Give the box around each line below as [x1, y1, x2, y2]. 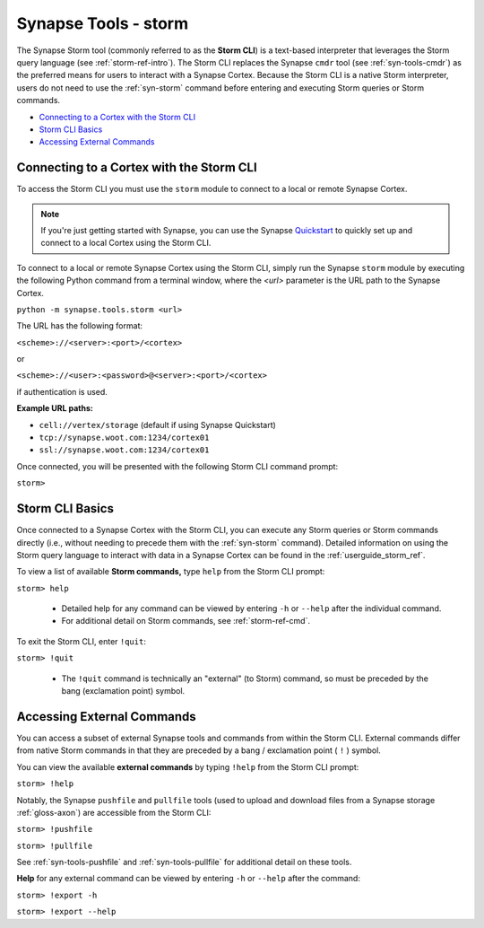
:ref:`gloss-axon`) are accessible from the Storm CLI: [16, 807, 212, 818]
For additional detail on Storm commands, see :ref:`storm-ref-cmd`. [61, 616, 311, 626]
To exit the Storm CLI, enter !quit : [16, 635, 147, 646]
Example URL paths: [16, 403, 93, 414]
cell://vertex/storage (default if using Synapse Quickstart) [39, 419, 277, 430]
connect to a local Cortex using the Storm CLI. [40, 238, 212, 249]
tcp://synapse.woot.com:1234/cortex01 [39, 433, 210, 443]
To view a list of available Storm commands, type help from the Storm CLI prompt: [16, 566, 325, 577]
